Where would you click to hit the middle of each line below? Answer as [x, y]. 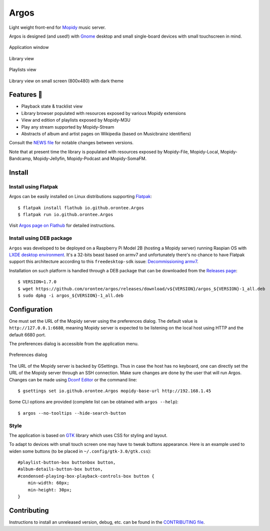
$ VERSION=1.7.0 [37, 282]
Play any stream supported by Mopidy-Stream [68, 127]
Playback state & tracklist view [52, 106]
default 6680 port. [27, 334]
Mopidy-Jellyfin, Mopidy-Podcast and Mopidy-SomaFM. [90, 158]
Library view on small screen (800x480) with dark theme [66, 81]
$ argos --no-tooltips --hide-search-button [72, 413]
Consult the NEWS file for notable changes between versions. [71, 143]
